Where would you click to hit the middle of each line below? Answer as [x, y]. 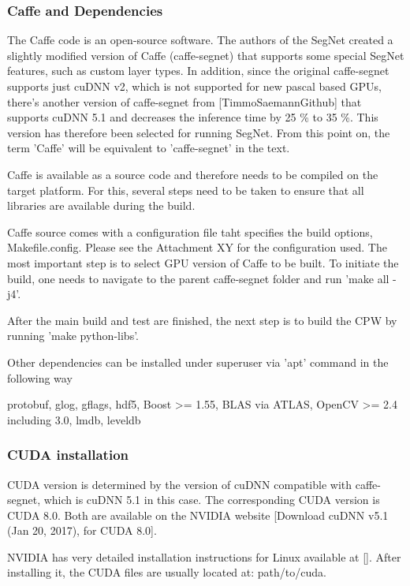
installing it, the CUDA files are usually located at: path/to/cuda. [167, 572]
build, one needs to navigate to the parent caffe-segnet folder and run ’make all [198, 278]
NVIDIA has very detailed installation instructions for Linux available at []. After [204, 556]
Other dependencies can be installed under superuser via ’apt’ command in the [198, 362]
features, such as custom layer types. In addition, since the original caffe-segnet [198, 71]
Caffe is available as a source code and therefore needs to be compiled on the [193, 174]
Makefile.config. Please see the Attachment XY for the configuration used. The [197, 247]
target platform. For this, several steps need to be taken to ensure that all [186, 190]
